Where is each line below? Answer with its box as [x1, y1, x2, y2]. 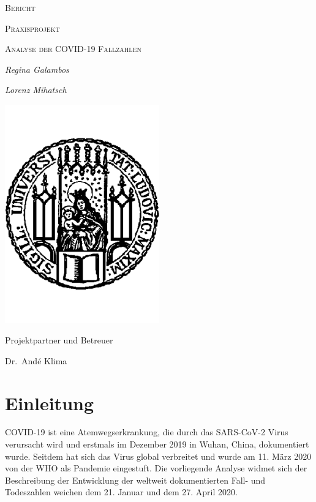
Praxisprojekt [5, 21, 60, 34]
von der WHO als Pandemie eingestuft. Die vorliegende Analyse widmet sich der [5, 462, 307, 474]
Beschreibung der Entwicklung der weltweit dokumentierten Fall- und [5, 473, 266, 486]
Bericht [5, 1, 36, 13]
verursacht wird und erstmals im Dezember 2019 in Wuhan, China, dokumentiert [5, 438, 309, 451]
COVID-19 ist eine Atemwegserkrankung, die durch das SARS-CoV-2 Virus [5, 425, 288, 438]
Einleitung [5, 390, 94, 415]
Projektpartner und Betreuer [5, 334, 113, 347]
